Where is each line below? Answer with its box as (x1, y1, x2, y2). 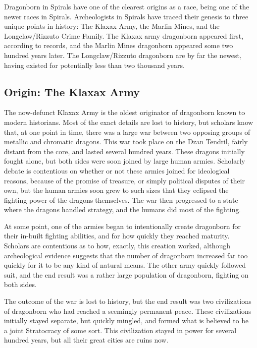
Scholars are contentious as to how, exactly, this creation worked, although (4, 240, 231, 251)
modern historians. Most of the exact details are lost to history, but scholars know (4, 116, 253, 127)
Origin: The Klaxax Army (4, 84, 140, 99)
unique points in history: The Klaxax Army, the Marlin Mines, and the (4, 21, 220, 31)
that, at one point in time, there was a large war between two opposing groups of (4, 126, 250, 137)
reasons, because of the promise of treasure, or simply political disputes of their (4, 175, 245, 185)
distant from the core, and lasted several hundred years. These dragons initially (4, 146, 245, 156)
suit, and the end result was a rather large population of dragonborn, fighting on (4, 269, 249, 280)
